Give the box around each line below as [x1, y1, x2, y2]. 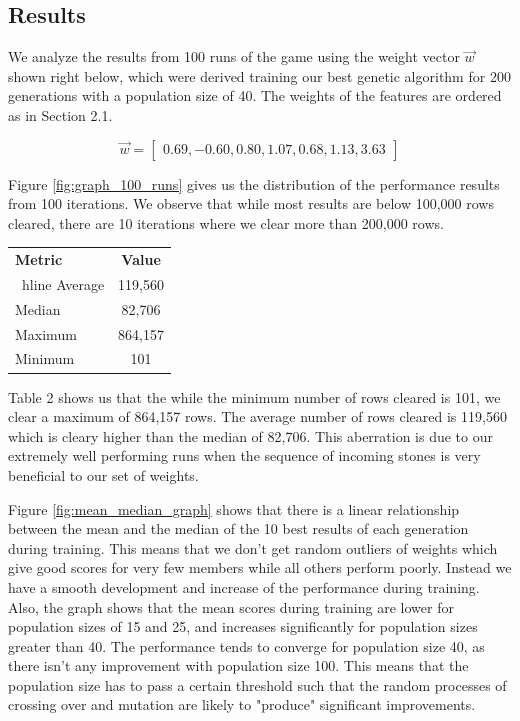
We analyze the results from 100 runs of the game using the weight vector [8, 46, 460, 67]
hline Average [21, 273, 105, 294]
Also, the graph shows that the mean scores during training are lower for [8, 596, 454, 617]
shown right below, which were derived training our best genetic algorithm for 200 [8, 65, 511, 86]
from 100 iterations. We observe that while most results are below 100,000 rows [8, 193, 494, 214]
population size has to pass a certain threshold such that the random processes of [8, 674, 507, 695]
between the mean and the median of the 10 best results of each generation [8, 518, 469, 539]
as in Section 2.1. [8, 104, 113, 125]
